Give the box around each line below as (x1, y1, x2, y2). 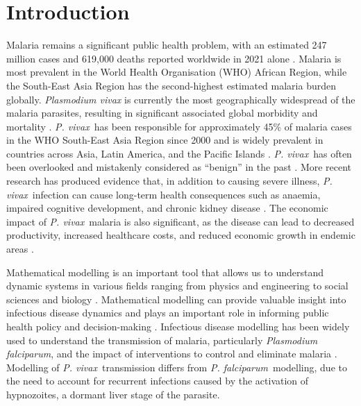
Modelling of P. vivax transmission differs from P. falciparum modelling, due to (6, 360, 347, 374)
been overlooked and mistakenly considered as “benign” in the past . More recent (6, 160, 352, 174)
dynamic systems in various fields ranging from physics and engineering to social (6, 278, 349, 293)
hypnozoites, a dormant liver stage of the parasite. (6, 387, 220, 401)
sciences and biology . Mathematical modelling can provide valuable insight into (6, 291, 346, 306)
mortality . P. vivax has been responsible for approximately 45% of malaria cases (6, 119, 352, 133)
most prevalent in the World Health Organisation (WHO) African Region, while (6, 65, 347, 79)
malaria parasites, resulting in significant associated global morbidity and (6, 105, 318, 120)
